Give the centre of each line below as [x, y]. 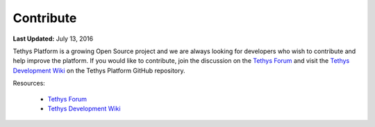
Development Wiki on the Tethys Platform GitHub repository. [99, 70]
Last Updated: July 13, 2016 [53, 39]
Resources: [29, 84]
